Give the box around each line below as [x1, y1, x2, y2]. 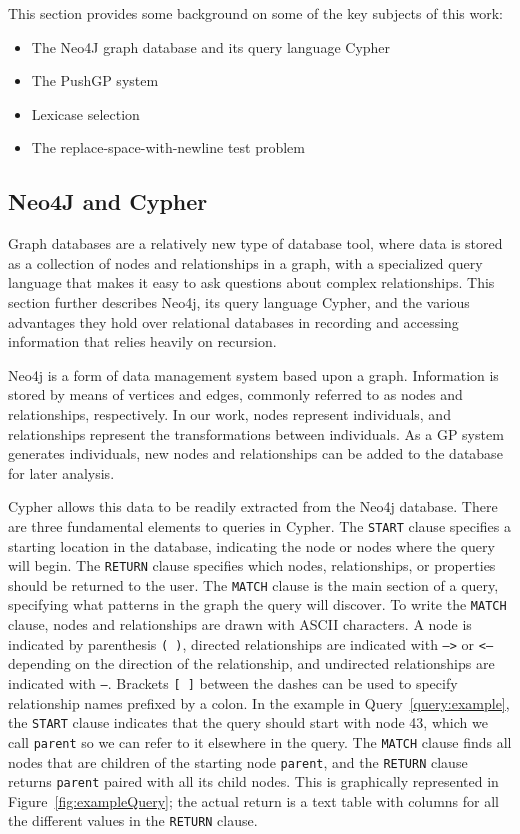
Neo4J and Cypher [8, 186, 208, 217]
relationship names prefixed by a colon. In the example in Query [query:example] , [8, 692, 510, 713]
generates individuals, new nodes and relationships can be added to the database [8, 443, 503, 464]
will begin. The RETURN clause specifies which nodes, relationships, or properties [8, 555, 496, 576]
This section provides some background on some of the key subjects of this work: [8, 3, 503, 23]
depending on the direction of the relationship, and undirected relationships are [8, 653, 495, 674]
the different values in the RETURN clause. [8, 810, 258, 831]
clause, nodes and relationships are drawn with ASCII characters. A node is [8, 614, 472, 635]
